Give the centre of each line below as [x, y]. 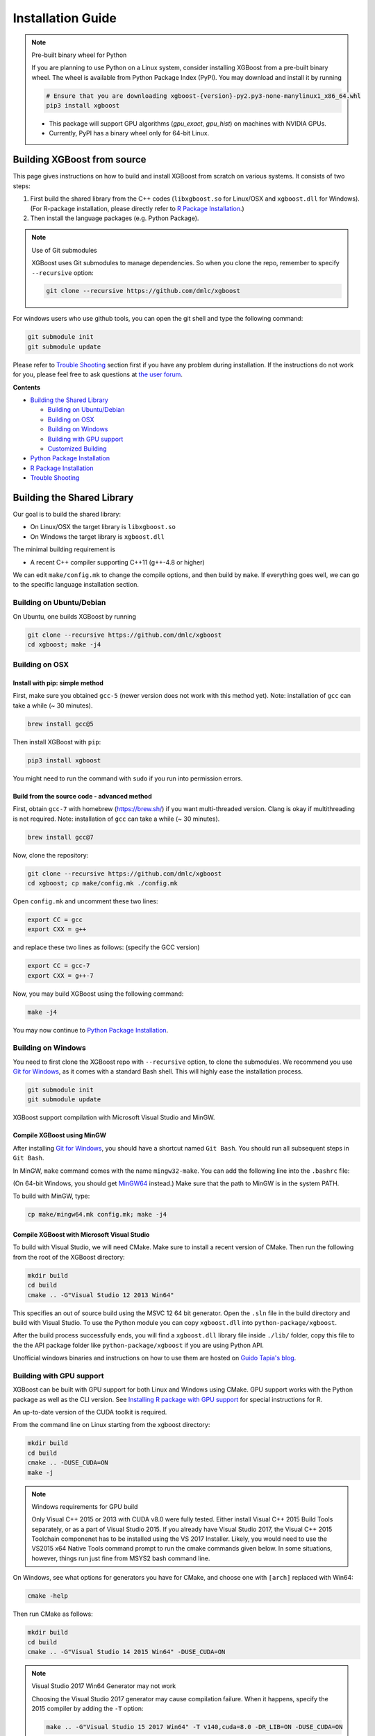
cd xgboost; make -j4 [64, 644]
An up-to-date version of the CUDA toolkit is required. [90, 1412]
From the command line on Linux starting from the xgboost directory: [111, 1425]
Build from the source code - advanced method [82, 796]
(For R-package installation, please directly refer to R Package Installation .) [137, 208]
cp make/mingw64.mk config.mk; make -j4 [97, 1215]
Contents [27, 387]
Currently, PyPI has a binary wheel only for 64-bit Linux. [129, 133]
